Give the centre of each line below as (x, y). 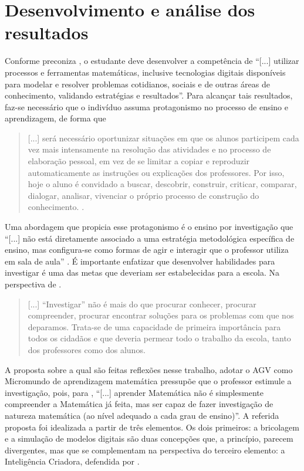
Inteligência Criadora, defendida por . (72, 461)
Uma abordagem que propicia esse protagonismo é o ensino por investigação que (149, 227)
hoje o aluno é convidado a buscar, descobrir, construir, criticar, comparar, (162, 184)
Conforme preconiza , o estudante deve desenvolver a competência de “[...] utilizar (152, 61)
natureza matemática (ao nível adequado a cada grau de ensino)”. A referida (142, 415)
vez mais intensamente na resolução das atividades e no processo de (149, 149)
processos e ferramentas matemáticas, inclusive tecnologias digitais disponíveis (145, 72)
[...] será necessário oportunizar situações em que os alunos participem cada (163, 138)
